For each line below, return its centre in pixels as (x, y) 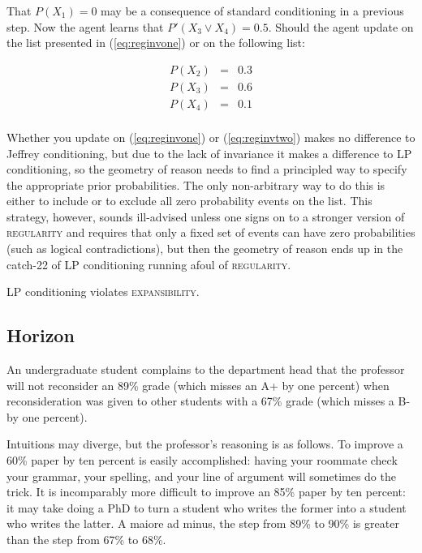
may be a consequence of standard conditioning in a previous (252, 11)
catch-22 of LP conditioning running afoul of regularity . (149, 264)
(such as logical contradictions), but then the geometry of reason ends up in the (205, 249)
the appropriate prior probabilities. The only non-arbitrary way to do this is (196, 184)
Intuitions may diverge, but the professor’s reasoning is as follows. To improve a (205, 444)
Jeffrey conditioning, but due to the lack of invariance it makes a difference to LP (209, 153)
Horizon (41, 335)
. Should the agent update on (341, 26)
